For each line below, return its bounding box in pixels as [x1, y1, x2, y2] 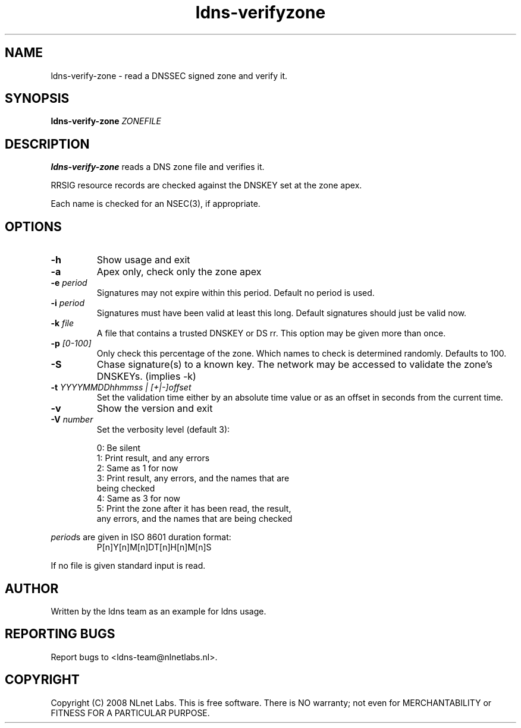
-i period [51, 298, 85, 308]
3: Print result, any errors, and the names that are [96, 473, 290, 484]
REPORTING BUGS [5, 626, 115, 642]
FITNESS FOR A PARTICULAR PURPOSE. [51, 707, 210, 718]
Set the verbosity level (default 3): [96, 424, 230, 435]
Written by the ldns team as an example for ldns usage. [51, 606, 266, 616]
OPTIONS [5, 219, 62, 234]
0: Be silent [96, 443, 141, 453]
